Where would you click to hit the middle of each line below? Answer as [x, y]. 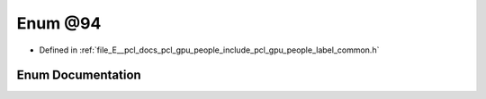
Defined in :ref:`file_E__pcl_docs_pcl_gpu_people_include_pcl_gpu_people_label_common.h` [209, 50]
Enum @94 [59, 23]
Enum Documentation [79, 75]
